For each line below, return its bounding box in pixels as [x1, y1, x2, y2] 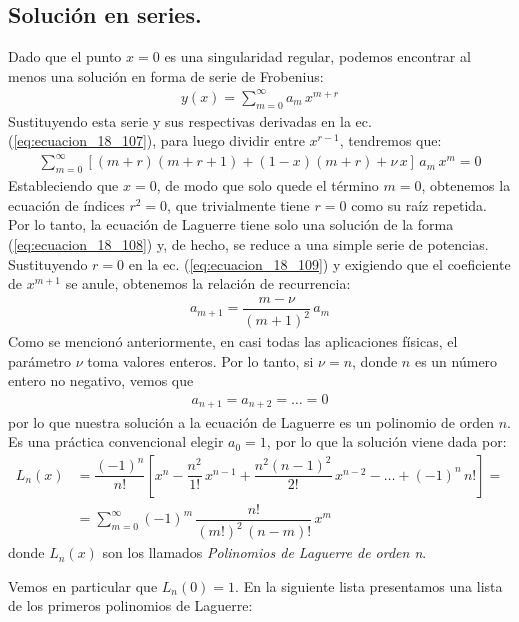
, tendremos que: [339, 130, 442, 151]
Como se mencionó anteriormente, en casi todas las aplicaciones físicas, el [8, 331, 458, 352]
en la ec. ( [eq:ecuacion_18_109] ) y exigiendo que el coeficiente [128, 253, 511, 274]
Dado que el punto [8, 46, 122, 67]
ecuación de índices [8, 194, 125, 215]
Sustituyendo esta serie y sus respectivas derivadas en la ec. [8, 110, 372, 131]
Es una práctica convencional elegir [8, 431, 224, 452]
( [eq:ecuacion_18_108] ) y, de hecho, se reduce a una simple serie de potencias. [8, 234, 489, 255]
